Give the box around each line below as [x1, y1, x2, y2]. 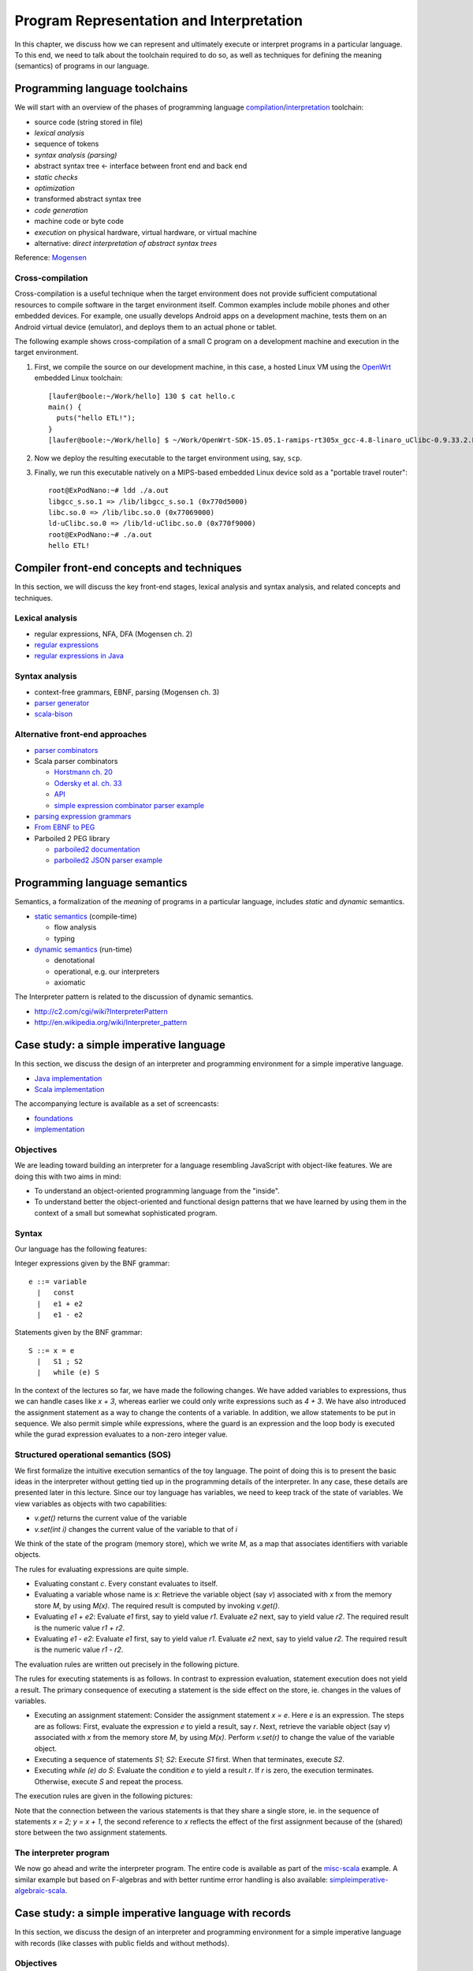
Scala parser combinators [34, 756, 118, 766]
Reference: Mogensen [14, 253, 87, 263]
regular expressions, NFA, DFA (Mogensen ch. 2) [34, 629, 193, 639]
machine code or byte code [34, 217, 124, 226]
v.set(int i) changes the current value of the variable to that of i [34, 1524, 238, 1533]
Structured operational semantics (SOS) [14, 1449, 171, 1460]
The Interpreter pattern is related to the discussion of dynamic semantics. [14, 992, 254, 1001]
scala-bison [34, 710, 73, 719]
